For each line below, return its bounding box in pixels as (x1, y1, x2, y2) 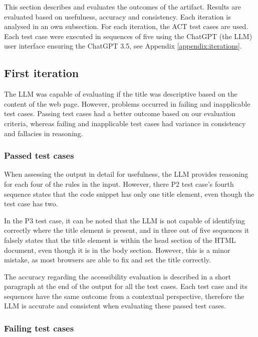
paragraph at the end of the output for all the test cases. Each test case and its (4, 281, 247, 291)
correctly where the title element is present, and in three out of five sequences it (4, 225, 249, 235)
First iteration (4, 65, 79, 81)
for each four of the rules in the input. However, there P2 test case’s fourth (4, 178, 234, 189)
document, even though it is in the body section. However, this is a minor (4, 244, 230, 255)
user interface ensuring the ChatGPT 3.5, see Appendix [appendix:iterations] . (4, 41, 242, 51)
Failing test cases (4, 322, 74, 334)
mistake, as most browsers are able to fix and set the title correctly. (4, 254, 211, 265)
